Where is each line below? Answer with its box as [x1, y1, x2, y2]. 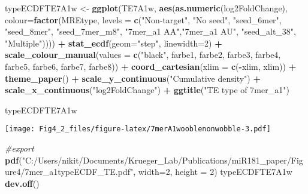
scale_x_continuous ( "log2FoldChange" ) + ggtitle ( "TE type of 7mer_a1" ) [5, 84, 289, 96]
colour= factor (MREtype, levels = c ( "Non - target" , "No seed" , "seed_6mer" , [5, 13, 282, 26]
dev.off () [5, 177, 40, 189]
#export [5, 142, 34, 154]
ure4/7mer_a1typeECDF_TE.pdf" [5, 165, 134, 178]
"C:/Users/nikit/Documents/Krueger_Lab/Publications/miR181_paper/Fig [22, 153, 303, 166]
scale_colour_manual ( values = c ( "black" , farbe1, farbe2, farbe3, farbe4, [5, 48, 281, 61]
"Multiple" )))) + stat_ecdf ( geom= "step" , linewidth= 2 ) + [5, 36, 222, 49]
